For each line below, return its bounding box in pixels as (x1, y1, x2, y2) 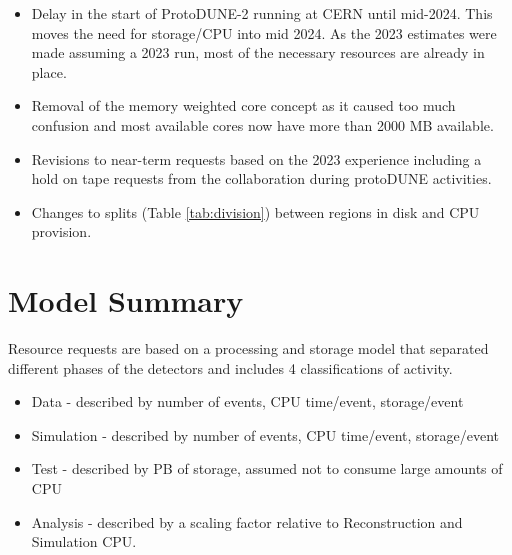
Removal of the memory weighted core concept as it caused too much (31, 95, 456, 116)
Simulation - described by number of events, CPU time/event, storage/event (31, 424, 499, 445)
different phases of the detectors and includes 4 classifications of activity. (8, 357, 453, 378)
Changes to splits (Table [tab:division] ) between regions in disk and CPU (31, 201, 480, 222)
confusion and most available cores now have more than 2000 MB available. (31, 114, 494, 135)
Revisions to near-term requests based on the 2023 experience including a (31, 148, 482, 169)
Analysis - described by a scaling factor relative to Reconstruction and (31, 511, 463, 532)
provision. (31, 221, 92, 242)
